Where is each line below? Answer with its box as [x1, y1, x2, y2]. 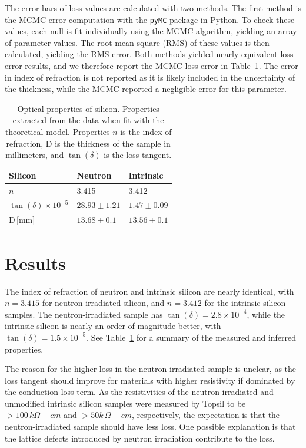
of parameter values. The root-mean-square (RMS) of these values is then [5, 36, 270, 48]
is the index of [120, 126, 172, 137]
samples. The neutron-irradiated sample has [5, 308, 163, 320]
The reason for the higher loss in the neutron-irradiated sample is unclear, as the [5, 363, 297, 375]
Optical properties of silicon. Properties [17, 102, 159, 114]
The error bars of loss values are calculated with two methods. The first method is [5, 2, 301, 14]
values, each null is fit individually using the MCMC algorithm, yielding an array [5, 25, 297, 37]
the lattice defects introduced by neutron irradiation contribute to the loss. [5, 431, 275, 444]
